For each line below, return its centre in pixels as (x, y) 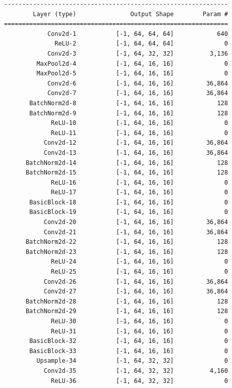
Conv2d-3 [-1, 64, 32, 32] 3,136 (137, 53)
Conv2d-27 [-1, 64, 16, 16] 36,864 (136, 292)
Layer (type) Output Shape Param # (130, 14)
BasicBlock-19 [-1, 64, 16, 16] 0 (129, 212)
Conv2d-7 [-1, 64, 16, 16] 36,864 (137, 93)
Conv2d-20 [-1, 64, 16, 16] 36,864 (136, 222)
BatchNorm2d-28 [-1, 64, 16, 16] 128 (127, 301)
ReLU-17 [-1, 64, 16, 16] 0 (139, 192)
